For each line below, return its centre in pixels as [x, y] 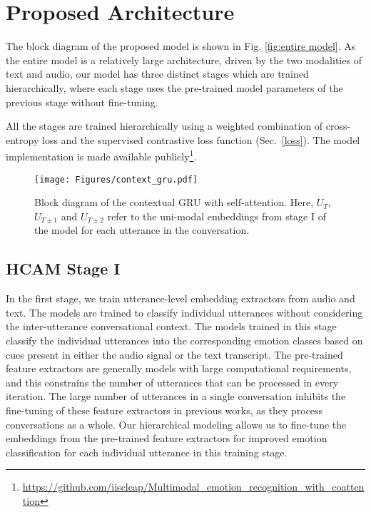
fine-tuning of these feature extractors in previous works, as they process [164, 410]
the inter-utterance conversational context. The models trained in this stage [171, 326]
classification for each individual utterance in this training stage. [147, 452]
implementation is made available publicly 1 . [101, 155]
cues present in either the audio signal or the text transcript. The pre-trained [174, 354]
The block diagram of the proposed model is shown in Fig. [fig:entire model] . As [181, 46]
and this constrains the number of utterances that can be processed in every [172, 382]
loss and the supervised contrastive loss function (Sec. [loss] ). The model [201, 139]
